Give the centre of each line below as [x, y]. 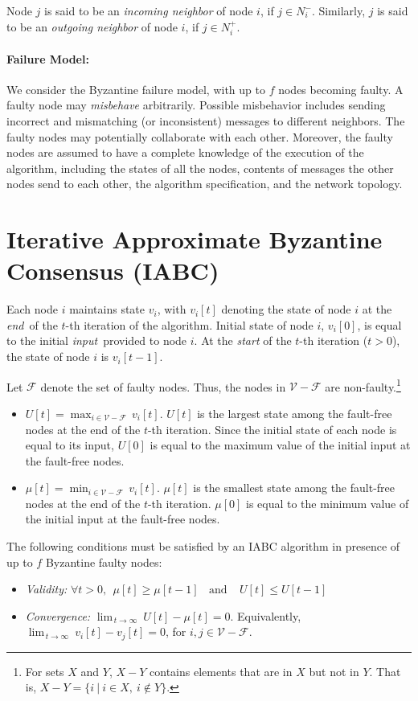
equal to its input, [70, 445]
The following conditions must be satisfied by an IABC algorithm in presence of [203, 546]
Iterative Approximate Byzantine [195, 239]
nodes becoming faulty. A [341, 89]
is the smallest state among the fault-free [294, 488]
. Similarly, [338, 10]
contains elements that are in [221, 671]
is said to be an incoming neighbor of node [149, 10]
